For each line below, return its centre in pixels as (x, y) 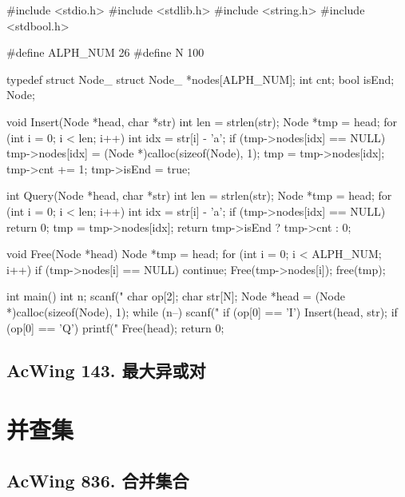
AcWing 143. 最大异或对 (106, 370)
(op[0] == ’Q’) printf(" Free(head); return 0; (115, 327)
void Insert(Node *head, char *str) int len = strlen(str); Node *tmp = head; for (202, 121)
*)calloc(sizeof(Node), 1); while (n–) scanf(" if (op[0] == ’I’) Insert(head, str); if (202, 311)
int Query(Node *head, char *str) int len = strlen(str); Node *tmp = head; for (199, 195)
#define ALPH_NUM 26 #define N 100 (105, 52)
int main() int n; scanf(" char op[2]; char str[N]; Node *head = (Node (176, 296)
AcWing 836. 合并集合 (98, 480)
